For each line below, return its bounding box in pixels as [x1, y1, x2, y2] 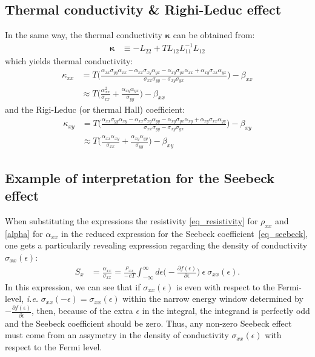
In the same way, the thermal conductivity [5, 28, 162, 41]
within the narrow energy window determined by [122, 292, 303, 305]
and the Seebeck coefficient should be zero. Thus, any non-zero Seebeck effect [5, 316, 292, 329]
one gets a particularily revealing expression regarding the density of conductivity [5, 239, 308, 252]
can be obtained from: [173, 28, 255, 41]
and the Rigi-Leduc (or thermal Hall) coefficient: [5, 102, 185, 115]
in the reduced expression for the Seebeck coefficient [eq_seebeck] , [61, 227, 308, 239]
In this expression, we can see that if [5, 280, 141, 293]
